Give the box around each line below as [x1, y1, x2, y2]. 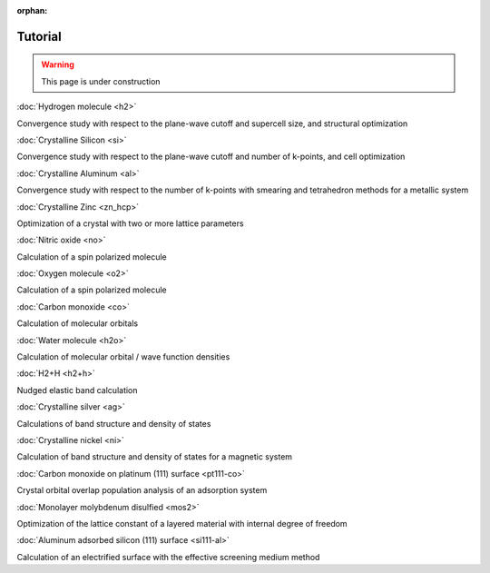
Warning [41, 59, 74, 70]
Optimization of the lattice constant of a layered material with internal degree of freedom [16, 518, 348, 529]
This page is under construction [41, 75, 161, 86]
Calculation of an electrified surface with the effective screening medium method [16, 551, 320, 562]
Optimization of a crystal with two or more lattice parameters [16, 218, 244, 229]
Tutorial [16, 28, 63, 44]
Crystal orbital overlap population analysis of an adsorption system [16, 485, 268, 496]
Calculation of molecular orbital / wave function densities [16, 351, 230, 362]
